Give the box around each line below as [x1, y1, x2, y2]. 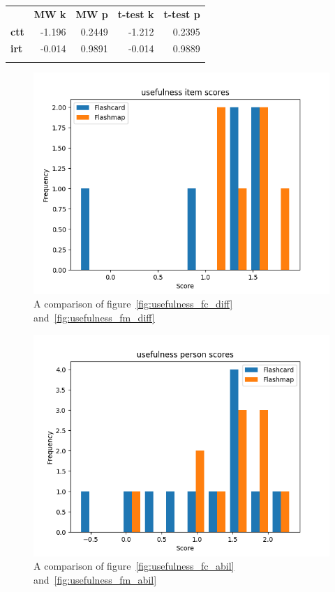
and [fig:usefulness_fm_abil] [33, 572, 157, 586]
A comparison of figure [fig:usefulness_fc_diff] [33, 296, 233, 311]
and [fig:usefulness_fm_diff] [33, 310, 155, 324]
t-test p [163, 6, 200, 21]
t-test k [117, 6, 154, 21]
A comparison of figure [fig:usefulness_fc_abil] [33, 559, 234, 573]
